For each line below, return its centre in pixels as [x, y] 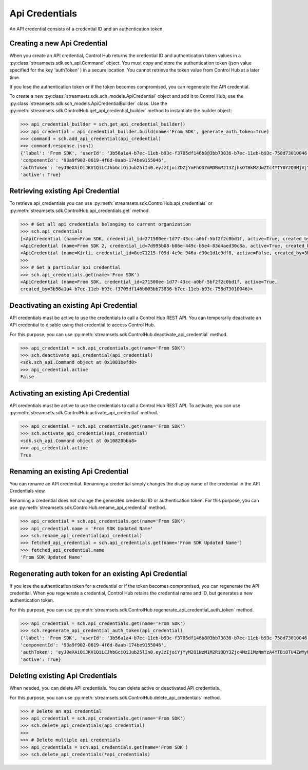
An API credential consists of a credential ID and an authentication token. [86, 29]
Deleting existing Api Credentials [63, 676]
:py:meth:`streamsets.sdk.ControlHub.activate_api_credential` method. [84, 413]
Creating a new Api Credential [59, 43]
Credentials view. [28, 491]
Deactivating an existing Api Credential [73, 305]
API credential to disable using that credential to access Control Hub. [82, 325]
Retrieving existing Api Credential [64, 191]
